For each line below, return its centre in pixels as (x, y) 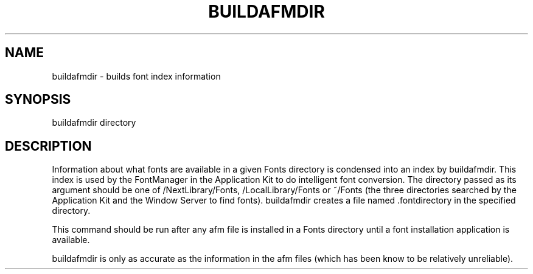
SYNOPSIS (38, 100)
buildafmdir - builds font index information (136, 76)
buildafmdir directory (94, 123)
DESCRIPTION (48, 146)
